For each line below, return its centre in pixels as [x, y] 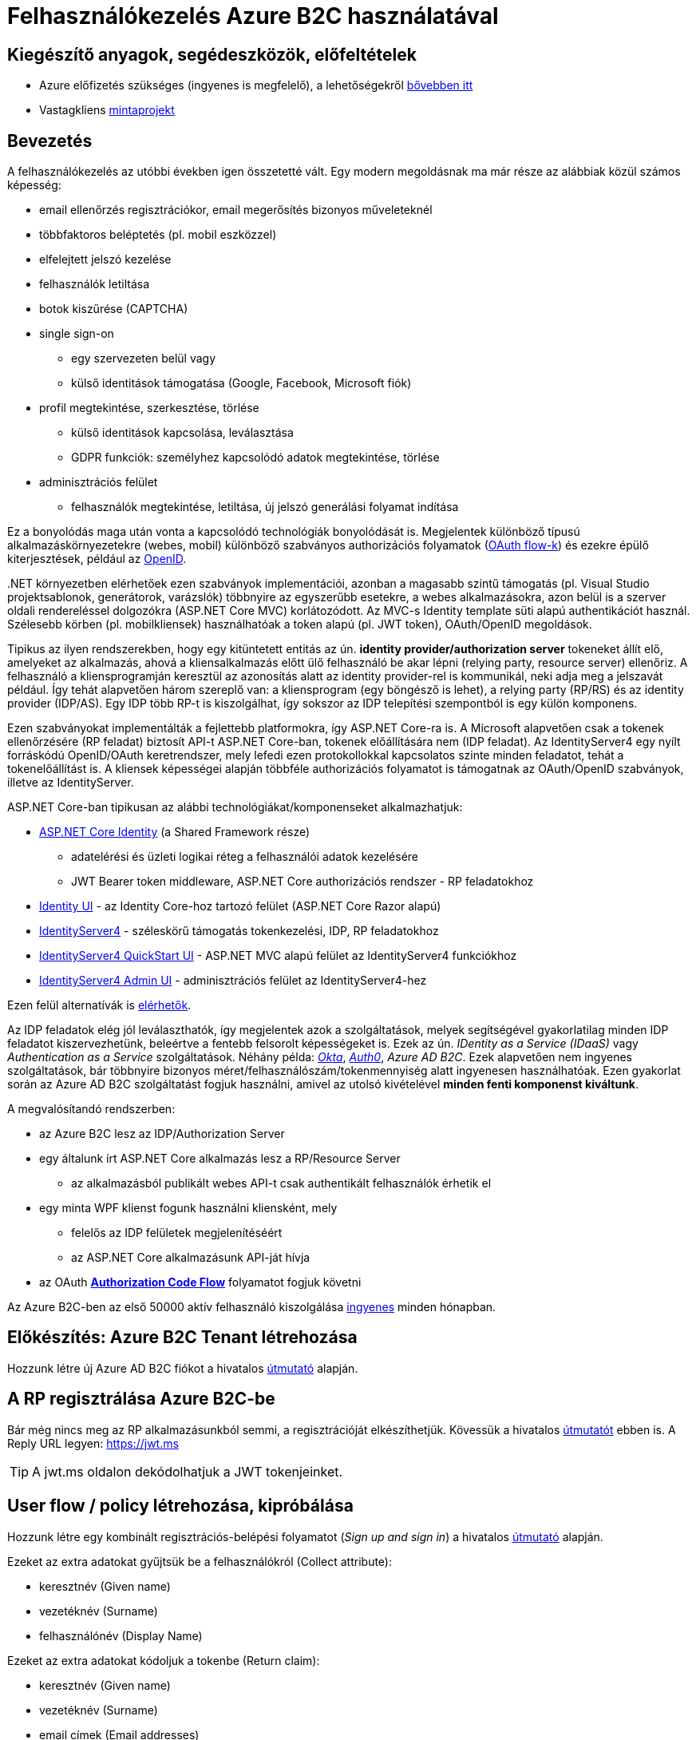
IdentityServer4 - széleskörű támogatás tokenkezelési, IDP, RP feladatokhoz [239, 931]
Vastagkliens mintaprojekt [107, 110]
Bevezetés [50, 141]
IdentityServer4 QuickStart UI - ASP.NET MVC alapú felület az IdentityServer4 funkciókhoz [278, 956]
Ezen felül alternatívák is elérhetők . [99, 1005]
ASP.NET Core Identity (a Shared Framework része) [175, 832]
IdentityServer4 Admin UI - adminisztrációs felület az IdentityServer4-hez [233, 981]
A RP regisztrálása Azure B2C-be [141, 1399]
